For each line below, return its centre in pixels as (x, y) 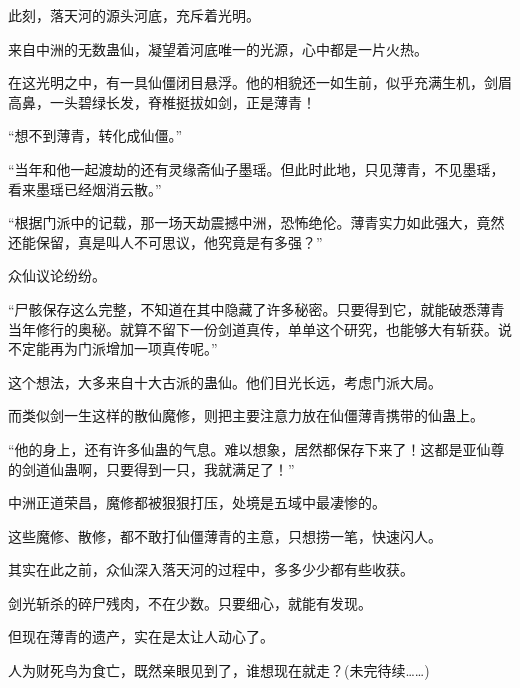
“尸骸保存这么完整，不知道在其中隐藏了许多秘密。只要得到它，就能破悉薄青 (256, 308)
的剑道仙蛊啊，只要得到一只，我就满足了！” (151, 468)
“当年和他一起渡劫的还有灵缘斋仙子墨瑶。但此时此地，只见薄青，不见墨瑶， (256, 168)
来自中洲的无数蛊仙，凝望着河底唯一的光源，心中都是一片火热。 (218, 48)
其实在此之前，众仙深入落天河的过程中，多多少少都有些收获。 (211, 569)
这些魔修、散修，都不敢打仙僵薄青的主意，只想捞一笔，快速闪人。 (225, 535)
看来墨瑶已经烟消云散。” (85, 188)
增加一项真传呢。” (161, 348)
